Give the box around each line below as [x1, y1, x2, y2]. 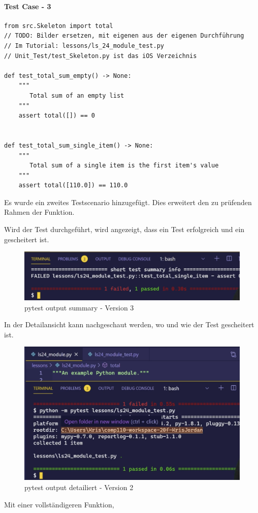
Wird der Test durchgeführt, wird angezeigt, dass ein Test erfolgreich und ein [4, 224, 245, 235]
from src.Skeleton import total [4, 22, 113, 30]
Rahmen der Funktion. [4, 207, 75, 217]
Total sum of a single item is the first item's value [29, 162, 219, 169]
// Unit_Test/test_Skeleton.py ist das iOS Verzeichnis [4, 52, 197, 60]
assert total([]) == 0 [18, 112, 95, 120]
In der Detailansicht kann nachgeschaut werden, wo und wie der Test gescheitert [4, 319, 254, 330]
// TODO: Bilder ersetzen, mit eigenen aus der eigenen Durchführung [4, 32, 244, 40]
